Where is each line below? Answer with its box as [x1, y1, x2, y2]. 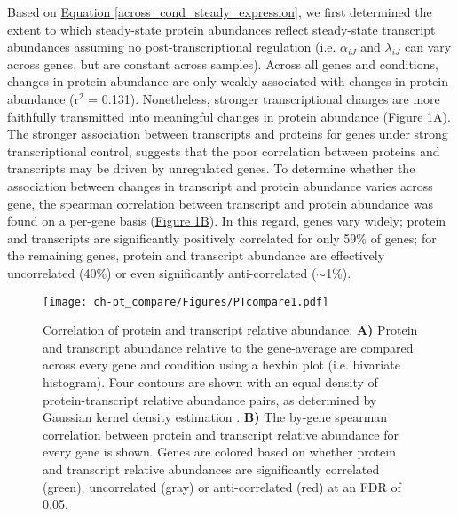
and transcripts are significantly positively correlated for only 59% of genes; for [7, 228, 437, 247]
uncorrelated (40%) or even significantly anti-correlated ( [7, 263, 317, 282]
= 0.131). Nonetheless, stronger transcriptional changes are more [88, 89, 440, 107]
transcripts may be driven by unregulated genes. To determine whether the [7, 159, 415, 178]
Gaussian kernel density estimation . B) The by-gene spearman [43, 408, 388, 426]
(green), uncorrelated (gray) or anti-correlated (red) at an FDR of [43, 477, 401, 496]
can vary [404, 37, 452, 56]
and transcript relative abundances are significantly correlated [43, 459, 380, 478]
